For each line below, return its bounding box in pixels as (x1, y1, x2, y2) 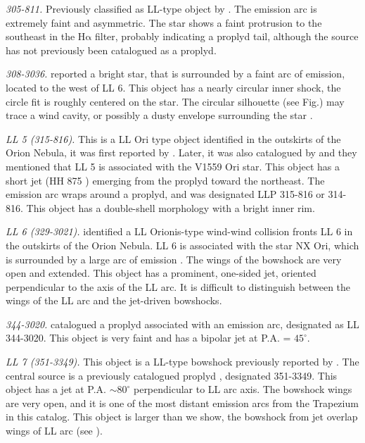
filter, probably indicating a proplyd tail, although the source (94, 29, 359, 44)
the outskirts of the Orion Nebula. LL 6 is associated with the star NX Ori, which (6, 237, 359, 252)
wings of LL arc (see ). (6, 423, 103, 438)
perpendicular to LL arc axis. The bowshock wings (133, 382, 352, 397)
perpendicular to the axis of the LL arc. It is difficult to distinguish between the (6, 279, 351, 294)
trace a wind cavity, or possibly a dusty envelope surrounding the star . (6, 108, 313, 123)
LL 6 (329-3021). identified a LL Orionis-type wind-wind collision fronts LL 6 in (6, 224, 353, 239)
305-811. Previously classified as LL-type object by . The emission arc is (6, 1, 317, 15)
